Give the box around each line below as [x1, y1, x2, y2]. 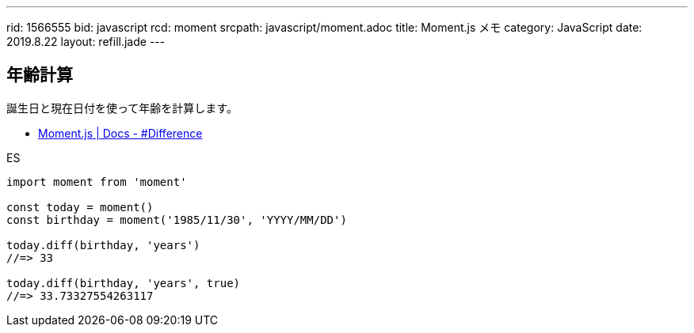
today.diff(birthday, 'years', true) [6, 276, 241, 289]
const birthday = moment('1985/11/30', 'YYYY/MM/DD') [6, 213, 347, 226]
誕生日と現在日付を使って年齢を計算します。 [6, 100, 238, 115]
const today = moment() [6, 200, 154, 214]
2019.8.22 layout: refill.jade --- [6, 35, 166, 48]
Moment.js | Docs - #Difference [38, 126, 203, 140]
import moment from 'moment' [6, 175, 187, 188]
